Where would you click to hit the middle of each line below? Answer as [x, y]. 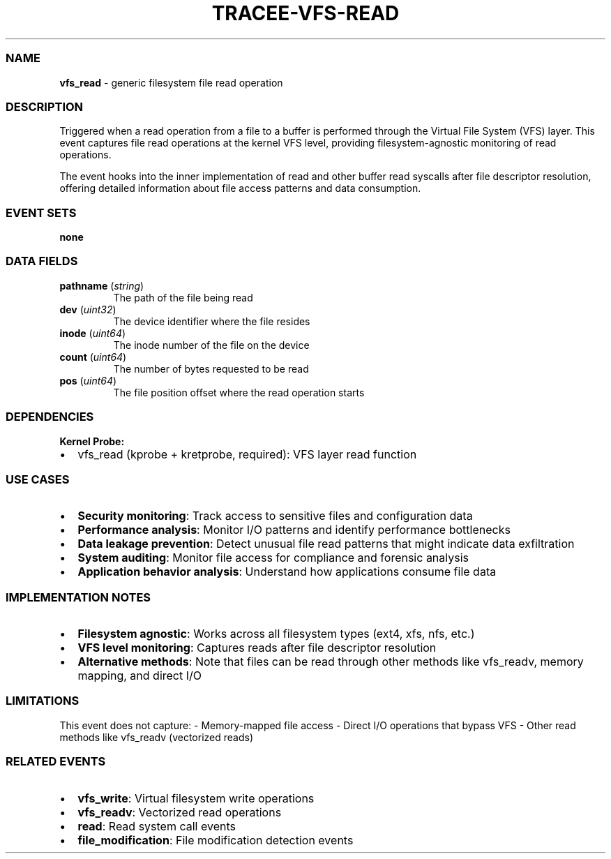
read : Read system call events [157, 826]
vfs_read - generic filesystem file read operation [171, 82]
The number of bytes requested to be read [211, 368]
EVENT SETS [41, 212]
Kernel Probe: [92, 441]
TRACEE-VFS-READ [305, 13]
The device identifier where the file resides [212, 321]
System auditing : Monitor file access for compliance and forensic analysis [273, 558]
